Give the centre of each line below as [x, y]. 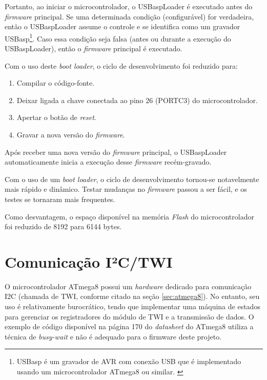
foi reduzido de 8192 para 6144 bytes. [63, 226]
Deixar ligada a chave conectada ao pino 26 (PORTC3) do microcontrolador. [137, 100]
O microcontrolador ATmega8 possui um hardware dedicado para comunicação [128, 286]
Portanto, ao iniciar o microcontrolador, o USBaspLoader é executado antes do [129, 6]
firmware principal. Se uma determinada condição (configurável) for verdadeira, [129, 16]
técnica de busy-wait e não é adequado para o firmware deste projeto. [113, 336]
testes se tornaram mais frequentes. [60, 199]
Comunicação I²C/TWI [89, 261]
